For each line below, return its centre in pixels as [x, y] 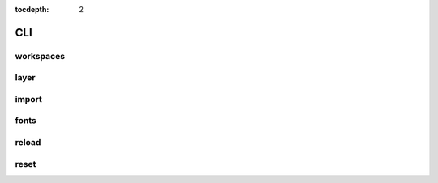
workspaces [40, 56]
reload [28, 143]
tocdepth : [32, 9]
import [28, 99]
